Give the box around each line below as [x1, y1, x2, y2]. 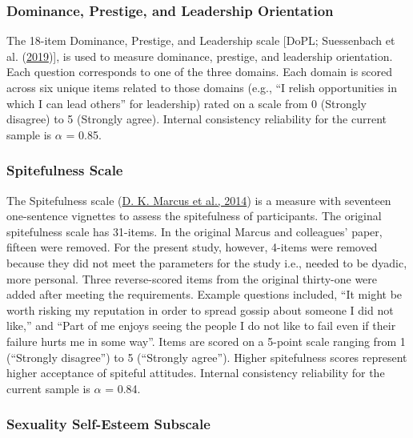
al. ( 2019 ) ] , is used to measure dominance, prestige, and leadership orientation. [6, 47, 393, 64]
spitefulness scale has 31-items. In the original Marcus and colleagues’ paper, [6, 223, 383, 239]
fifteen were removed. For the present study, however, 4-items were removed [6, 239, 378, 255]
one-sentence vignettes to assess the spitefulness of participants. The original [6, 207, 382, 224]
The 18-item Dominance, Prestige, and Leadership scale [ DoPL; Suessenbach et [6, 32, 395, 49]
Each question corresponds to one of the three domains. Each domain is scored [6, 63, 393, 80]
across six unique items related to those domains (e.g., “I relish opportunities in [6, 79, 398, 95]
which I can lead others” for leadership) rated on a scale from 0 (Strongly [6, 94, 367, 111]
